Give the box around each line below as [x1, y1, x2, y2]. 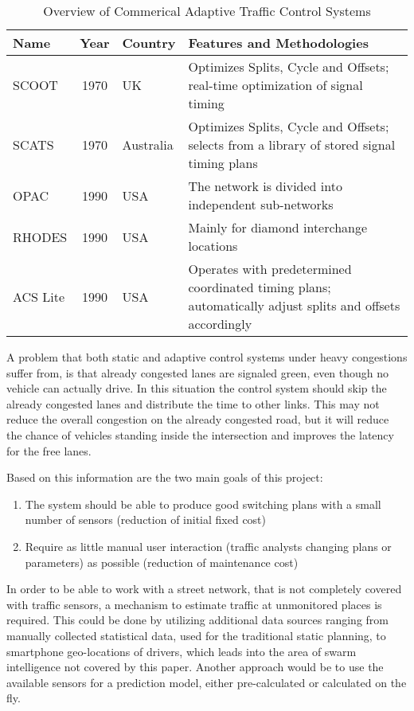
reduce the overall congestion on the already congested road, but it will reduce [6, 411, 389, 428]
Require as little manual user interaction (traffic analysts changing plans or [25, 537, 392, 554]
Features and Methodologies [188, 33, 369, 52]
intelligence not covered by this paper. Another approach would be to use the [6, 658, 384, 675]
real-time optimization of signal [188, 76, 363, 94]
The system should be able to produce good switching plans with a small [25, 495, 381, 512]
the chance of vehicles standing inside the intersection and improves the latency [6, 426, 394, 443]
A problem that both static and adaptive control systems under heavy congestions [6, 349, 408, 365]
